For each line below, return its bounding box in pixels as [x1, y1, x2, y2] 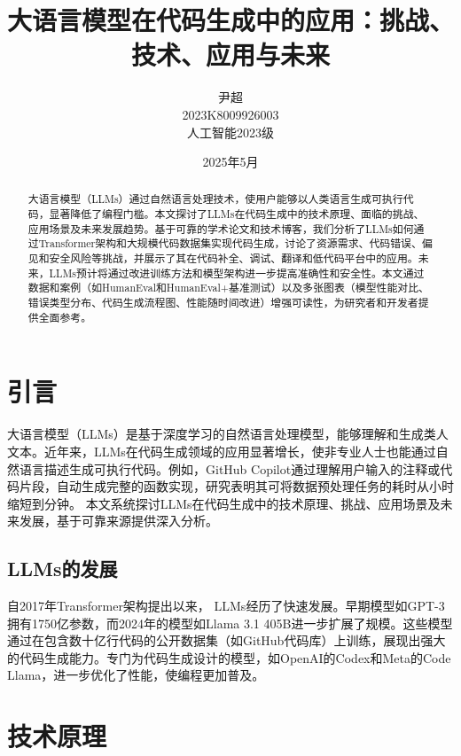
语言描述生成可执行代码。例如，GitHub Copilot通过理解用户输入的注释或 [19, 459, 441, 478]
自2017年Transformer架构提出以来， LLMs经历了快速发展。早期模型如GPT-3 [7, 596, 445, 615]
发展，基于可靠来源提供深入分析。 [19, 511, 218, 530]
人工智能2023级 [187, 122, 274, 141]
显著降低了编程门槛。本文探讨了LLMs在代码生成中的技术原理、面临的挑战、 [49, 207, 425, 222]
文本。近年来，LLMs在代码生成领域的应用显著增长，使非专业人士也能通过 [7, 441, 436, 460]
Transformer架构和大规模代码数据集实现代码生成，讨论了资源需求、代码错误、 [38, 236, 422, 251]
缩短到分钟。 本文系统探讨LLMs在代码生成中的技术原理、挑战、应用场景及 [7, 494, 441, 512]
